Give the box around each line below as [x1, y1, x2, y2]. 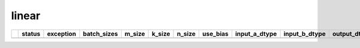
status [22, 29, 41, 38]
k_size [151, 29, 170, 38]
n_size [177, 29, 196, 38]
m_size [124, 29, 145, 38]
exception [47, 29, 76, 38]
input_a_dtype [235, 29, 277, 38]
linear [11, 9, 41, 22]
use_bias [202, 29, 229, 38]
